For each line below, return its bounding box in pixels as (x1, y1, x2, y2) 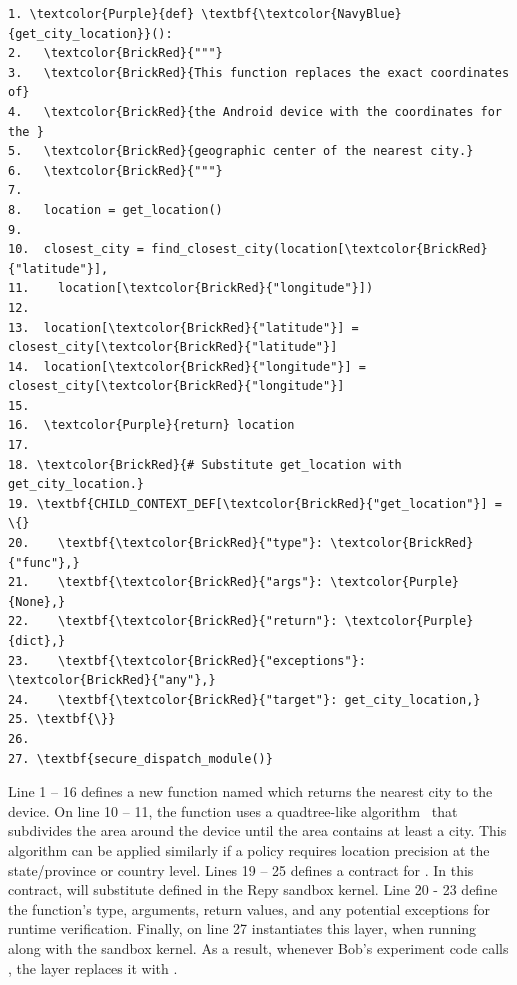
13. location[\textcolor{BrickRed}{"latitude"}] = (8, 320, 359, 335)
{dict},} (8, 634, 66, 648)
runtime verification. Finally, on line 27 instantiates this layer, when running (8, 918, 477, 939)
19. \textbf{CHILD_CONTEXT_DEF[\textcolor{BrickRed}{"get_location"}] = (8, 496, 502, 511)
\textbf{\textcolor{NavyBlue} (201, 7, 402, 21)
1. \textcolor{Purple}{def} (8, 7, 195, 21)
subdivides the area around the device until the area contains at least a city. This (8, 820, 507, 841)
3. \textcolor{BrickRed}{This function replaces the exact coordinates (8, 65, 510, 80)
